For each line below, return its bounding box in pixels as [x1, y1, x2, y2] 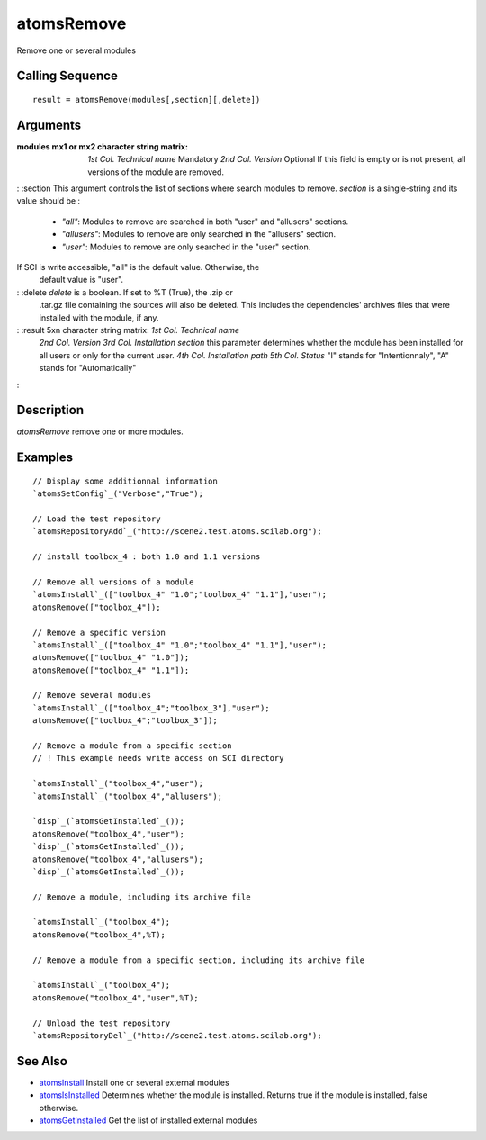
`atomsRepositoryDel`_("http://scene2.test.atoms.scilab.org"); [32, 1031, 323, 1040]
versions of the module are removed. [87, 167, 225, 177]
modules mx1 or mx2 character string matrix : [16, 140, 189, 152]
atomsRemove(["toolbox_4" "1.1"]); [32, 665, 190, 675]
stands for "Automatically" [39, 363, 137, 374]
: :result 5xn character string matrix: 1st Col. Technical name [16, 324, 240, 335]
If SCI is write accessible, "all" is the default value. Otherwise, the [16, 261, 260, 272]
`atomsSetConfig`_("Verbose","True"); [32, 489, 204, 499]
